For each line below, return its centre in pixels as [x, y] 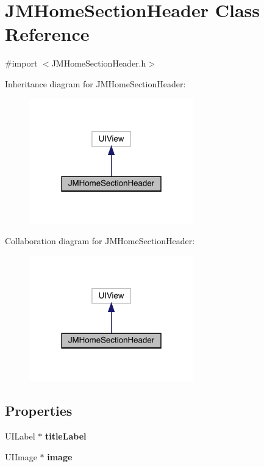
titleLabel [66, 436]
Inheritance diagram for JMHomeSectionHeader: [95, 83]
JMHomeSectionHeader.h [99, 63]
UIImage [21, 456]
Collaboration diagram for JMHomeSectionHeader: [100, 241]
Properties [39, 411]
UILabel [20, 436]
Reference [47, 34]
